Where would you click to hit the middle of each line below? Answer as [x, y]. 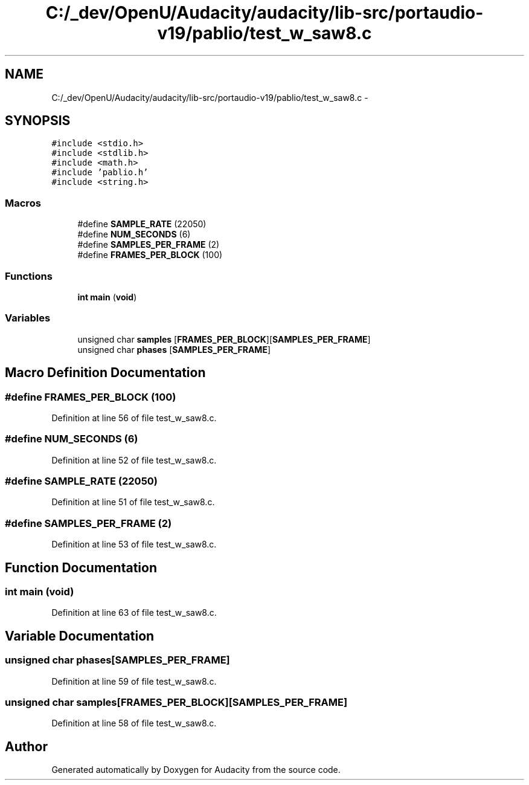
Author [26, 746]
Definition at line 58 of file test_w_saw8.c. [134, 723]
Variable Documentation [80, 636]
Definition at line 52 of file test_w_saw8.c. [134, 460]
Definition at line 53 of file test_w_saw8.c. [134, 544]
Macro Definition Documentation [105, 373]
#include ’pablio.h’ [100, 173]
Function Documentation [81, 567]
